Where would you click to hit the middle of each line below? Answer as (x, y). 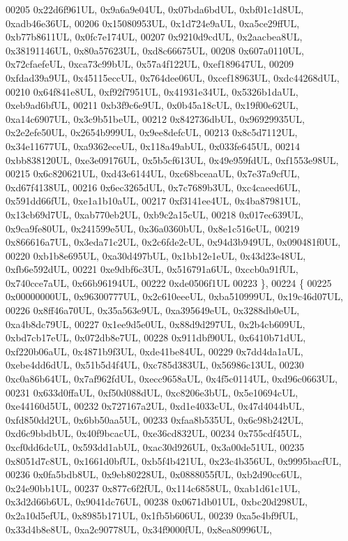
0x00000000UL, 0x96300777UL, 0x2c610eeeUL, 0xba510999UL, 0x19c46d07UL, (174, 296)
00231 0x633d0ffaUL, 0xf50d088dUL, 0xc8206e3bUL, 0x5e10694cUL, (152, 392)
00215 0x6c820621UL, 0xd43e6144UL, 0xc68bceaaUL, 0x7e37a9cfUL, (153, 173)
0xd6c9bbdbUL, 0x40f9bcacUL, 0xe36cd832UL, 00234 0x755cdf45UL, (154, 433)
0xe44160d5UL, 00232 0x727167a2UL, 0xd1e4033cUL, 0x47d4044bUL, (155, 406)
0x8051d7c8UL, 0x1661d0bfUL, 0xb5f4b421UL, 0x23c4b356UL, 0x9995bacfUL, (174, 460)
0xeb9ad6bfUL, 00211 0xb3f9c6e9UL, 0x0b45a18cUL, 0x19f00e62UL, (152, 105)
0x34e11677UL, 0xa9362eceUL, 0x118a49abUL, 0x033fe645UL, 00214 (153, 146)
